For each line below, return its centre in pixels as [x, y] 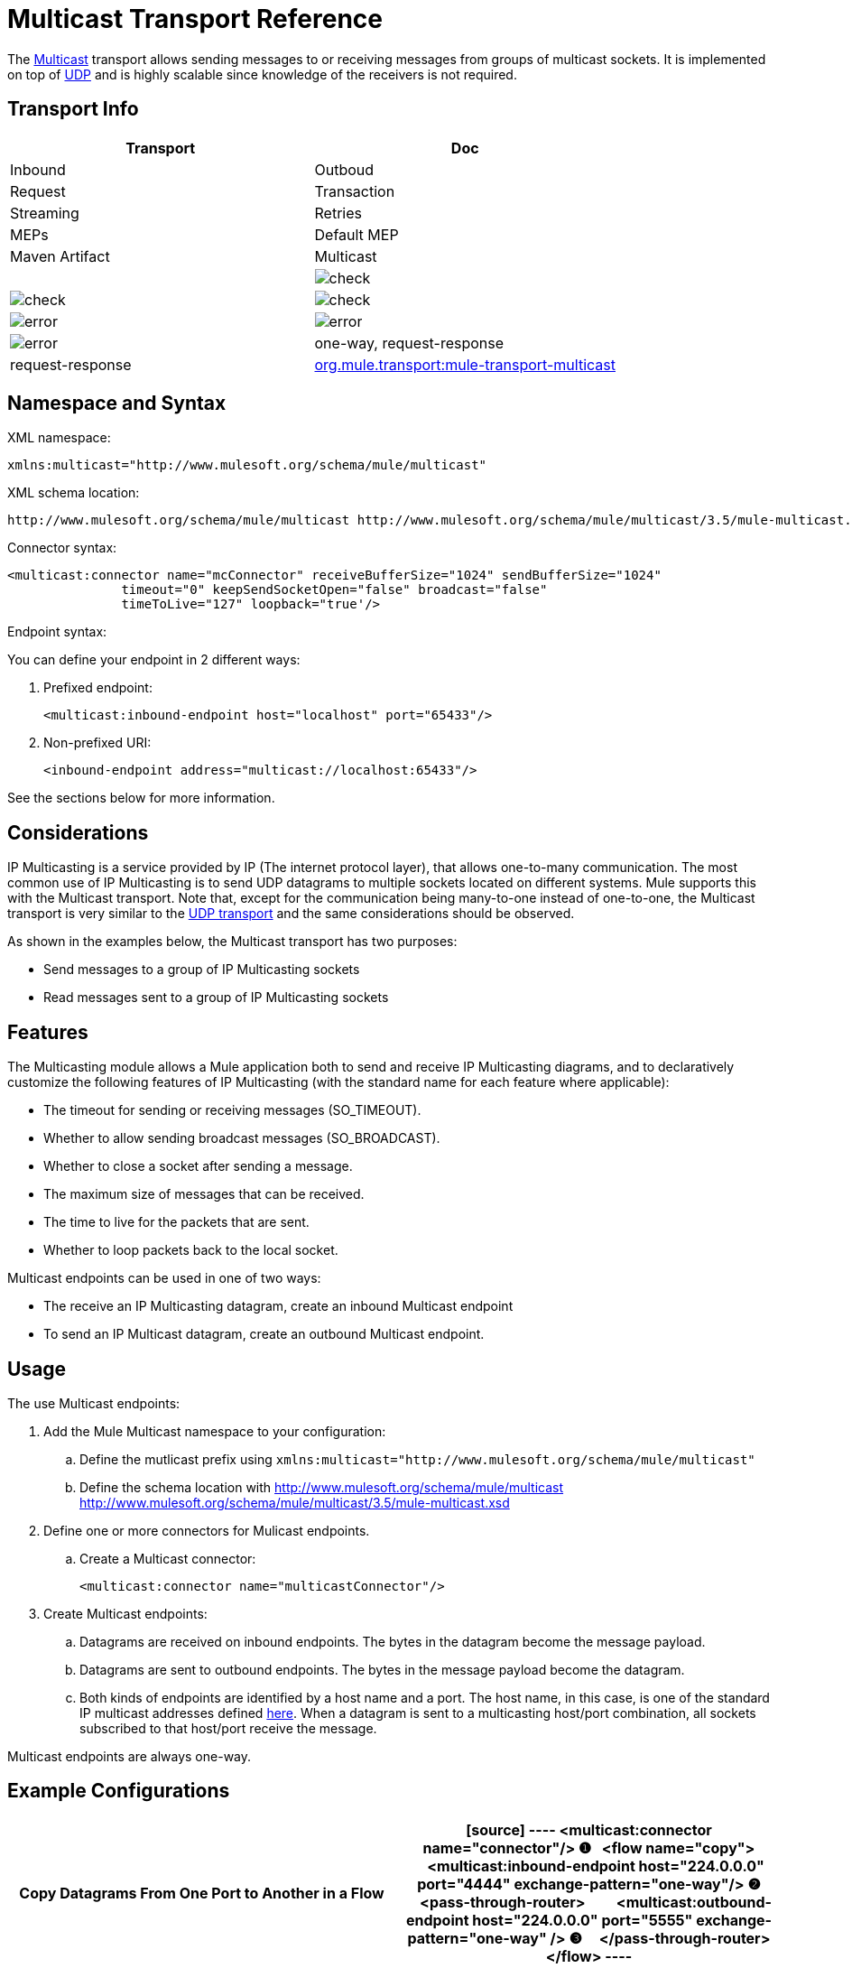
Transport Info [73, 109]
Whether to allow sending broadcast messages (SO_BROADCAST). [242, 1138]
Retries [338, 213]
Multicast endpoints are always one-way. [130, 1756]
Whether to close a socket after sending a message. [198, 1166]
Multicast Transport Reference [195, 19]
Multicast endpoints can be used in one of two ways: [164, 1278]
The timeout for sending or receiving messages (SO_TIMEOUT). [232, 1110]
